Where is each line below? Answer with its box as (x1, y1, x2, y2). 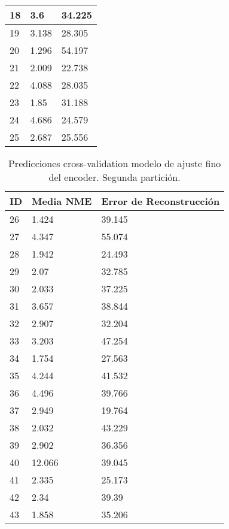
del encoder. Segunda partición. (48, 170, 181, 184)
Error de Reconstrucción (101, 194, 220, 208)
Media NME (32, 194, 92, 208)
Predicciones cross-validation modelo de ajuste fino (8, 156, 221, 170)
